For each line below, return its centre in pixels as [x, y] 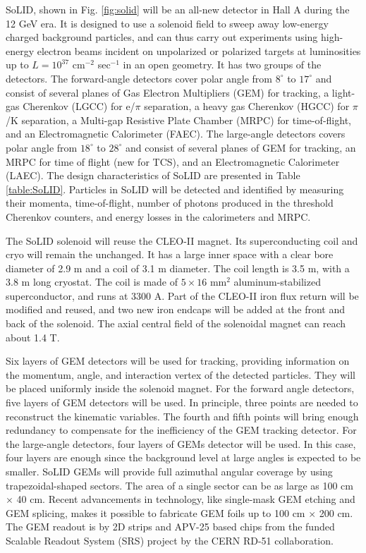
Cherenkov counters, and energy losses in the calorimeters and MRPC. [158, 216]
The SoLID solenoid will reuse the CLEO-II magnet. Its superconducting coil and [182, 240]
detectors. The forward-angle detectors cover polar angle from [139, 78]
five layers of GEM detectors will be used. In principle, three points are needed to [182, 402]
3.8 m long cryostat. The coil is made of [92, 282]
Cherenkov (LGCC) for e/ [79, 106]
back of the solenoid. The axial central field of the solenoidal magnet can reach [176, 323]
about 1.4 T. [33, 337]
